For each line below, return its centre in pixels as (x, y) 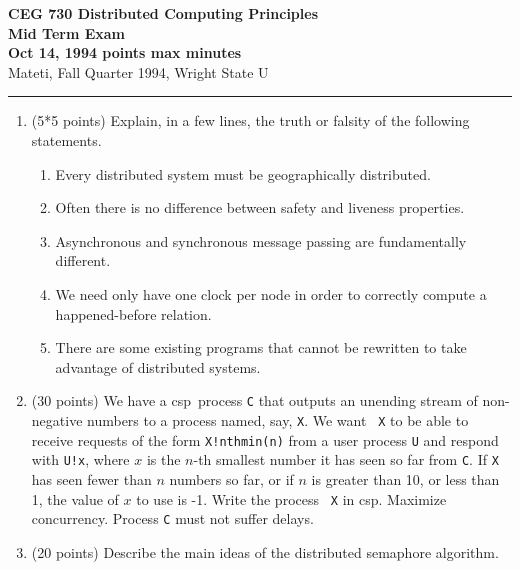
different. (83, 260)
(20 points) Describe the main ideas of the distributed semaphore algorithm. (265, 551)
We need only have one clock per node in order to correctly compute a (271, 293)
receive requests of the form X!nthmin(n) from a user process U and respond (265, 439)
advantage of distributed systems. (158, 366)
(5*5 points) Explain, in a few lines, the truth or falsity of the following (250, 120)
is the (163, 459)
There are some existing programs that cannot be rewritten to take (261, 347)
